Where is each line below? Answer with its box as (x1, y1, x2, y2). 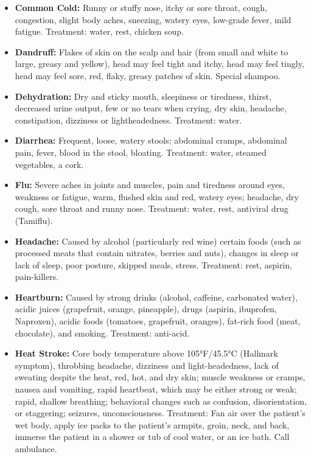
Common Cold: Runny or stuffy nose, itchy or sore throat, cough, (15, 1, 268, 13)
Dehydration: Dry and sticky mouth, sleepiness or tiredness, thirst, (15, 89, 271, 102)
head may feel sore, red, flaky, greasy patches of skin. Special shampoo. (15, 69, 281, 82)
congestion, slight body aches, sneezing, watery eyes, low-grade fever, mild (15, 13, 292, 26)
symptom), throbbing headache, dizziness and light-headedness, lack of (15, 358, 279, 371)
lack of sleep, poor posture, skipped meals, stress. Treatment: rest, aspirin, (15, 258, 292, 271)
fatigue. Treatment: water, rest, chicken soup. (15, 25, 184, 38)
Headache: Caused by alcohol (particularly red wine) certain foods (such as (15, 234, 301, 247)
